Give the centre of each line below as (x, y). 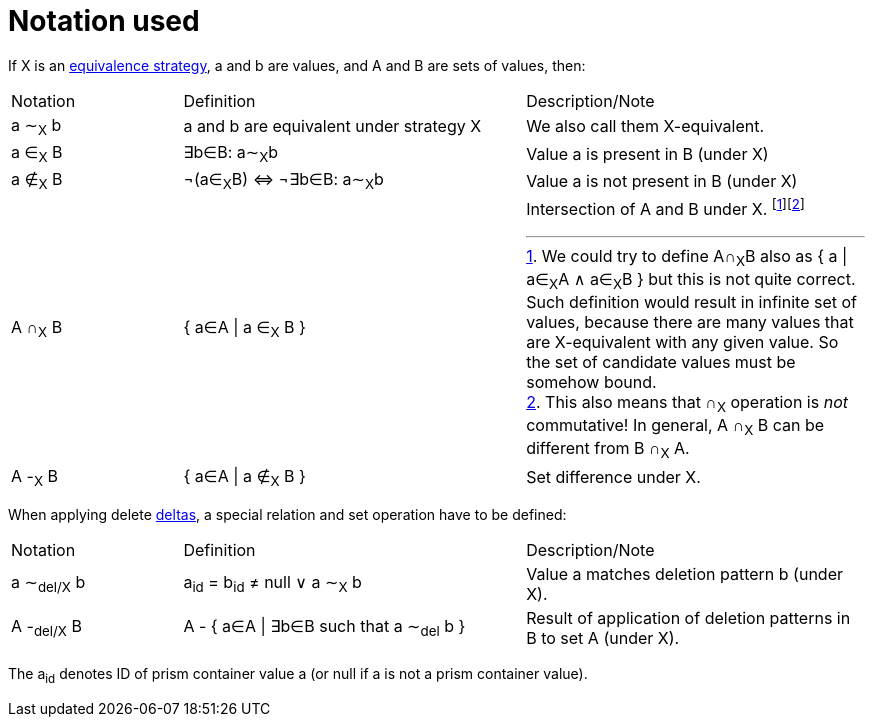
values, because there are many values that (690, 322)
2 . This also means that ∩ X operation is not (687, 404)
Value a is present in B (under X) (647, 153)
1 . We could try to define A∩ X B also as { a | (687, 257)
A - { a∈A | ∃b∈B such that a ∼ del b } (324, 628)
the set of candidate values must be (661, 362)
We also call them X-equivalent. (645, 126)
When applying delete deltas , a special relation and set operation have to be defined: (287, 514)
